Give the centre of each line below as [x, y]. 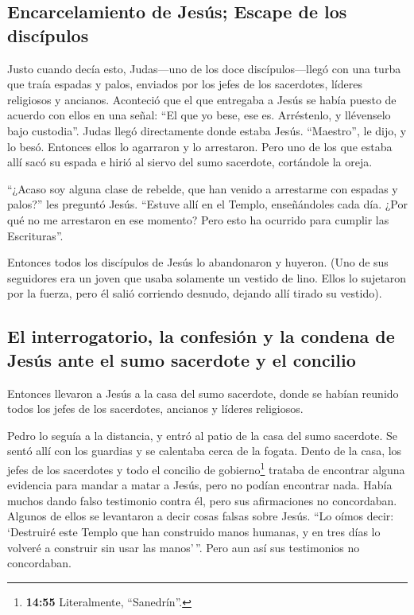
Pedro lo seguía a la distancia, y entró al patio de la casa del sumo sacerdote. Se [203, 435]
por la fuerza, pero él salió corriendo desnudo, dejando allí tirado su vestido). [195, 293]
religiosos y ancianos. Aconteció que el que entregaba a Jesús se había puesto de [202, 99]
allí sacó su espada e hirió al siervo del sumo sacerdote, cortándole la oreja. [190, 162]
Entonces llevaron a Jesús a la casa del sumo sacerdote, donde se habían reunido [203, 393]
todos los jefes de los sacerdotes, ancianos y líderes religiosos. [155, 409]
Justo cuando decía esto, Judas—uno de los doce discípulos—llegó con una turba [204, 68]
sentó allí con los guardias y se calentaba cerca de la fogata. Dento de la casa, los [205, 451]
